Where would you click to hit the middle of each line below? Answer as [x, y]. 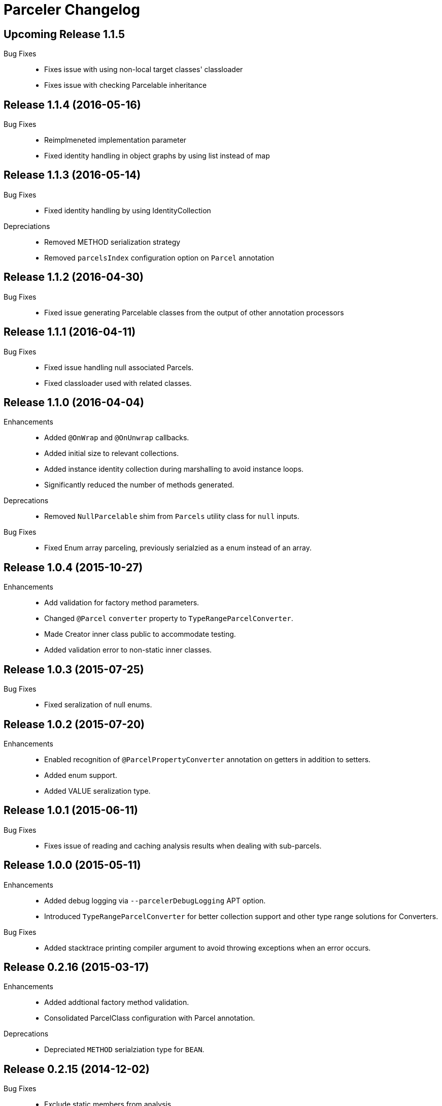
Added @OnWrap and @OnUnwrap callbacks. [117, 438]
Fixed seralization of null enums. [98, 705]
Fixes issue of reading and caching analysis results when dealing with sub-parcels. [183, 845]
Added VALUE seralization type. [97, 791]
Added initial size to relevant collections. [112, 453]
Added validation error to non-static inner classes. [128, 650]
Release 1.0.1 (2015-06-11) [71, 810]
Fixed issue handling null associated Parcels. [119, 367]
